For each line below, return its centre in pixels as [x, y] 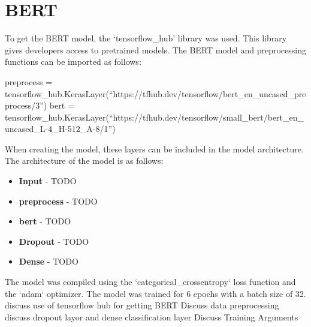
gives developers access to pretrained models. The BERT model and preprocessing [155, 49]
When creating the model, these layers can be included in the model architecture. [154, 148]
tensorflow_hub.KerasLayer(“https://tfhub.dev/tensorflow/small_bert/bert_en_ [155, 117]
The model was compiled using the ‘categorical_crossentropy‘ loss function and [150, 282]
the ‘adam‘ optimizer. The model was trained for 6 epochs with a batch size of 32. [155, 293]
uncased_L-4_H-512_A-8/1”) [60, 129]
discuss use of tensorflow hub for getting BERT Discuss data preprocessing [142, 305]
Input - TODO [48, 181]
